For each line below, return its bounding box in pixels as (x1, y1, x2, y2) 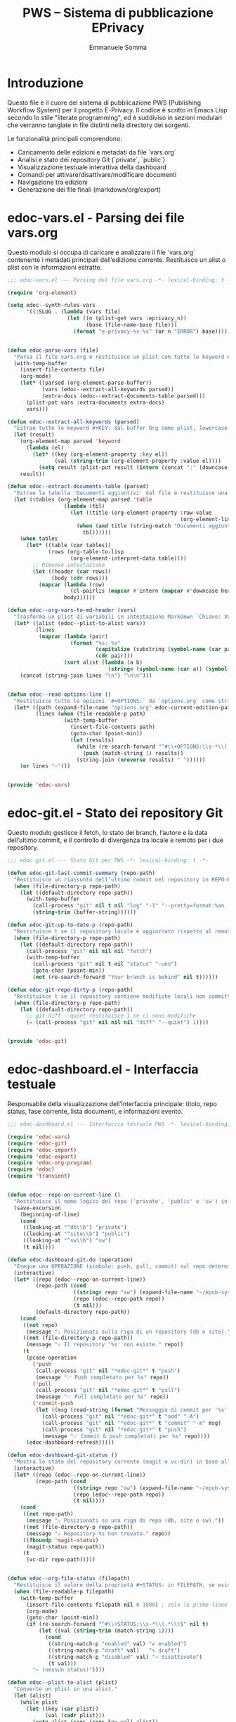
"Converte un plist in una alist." (13, 1685, 118, 1693)
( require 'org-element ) (7, 289, 77, 296)
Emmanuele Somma (88, 43, 147, 51)
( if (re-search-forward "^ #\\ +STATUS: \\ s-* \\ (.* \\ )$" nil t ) (25, 1621, 209, 1628)
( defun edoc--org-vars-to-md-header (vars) (7, 607, 137, 614)
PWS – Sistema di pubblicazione (22, 5, 214, 21)
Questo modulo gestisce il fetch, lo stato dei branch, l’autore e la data (7, 829, 208, 837)
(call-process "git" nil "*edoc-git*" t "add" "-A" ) (41, 1413, 199, 1420)
